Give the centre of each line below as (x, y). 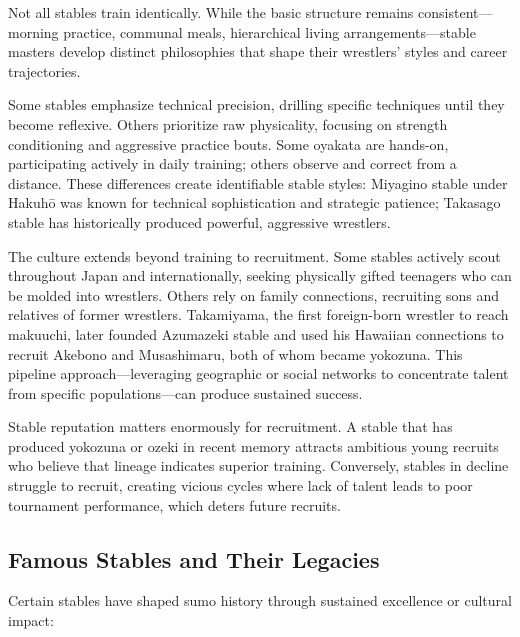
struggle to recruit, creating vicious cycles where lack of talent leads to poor (240, 485)
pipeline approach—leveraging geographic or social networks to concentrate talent (258, 373)
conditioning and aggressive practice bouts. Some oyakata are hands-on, (228, 143)
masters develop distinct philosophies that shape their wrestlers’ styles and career (258, 51)
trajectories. (44, 70)
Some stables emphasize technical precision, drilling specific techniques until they (256, 104)
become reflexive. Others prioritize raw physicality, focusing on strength (228, 123)
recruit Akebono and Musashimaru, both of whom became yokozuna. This (235, 353)
